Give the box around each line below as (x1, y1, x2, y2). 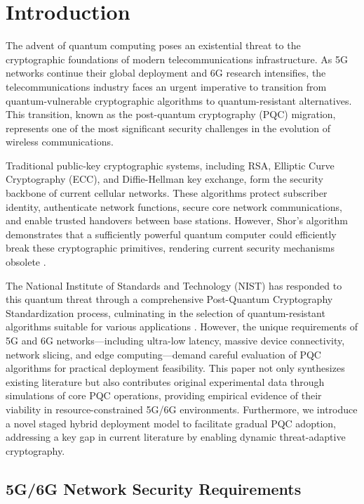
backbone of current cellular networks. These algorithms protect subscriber (6, 186, 328, 200)
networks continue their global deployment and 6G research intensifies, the (6, 65, 326, 80)
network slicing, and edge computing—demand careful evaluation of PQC (6, 347, 321, 361)
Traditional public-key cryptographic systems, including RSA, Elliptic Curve (6, 157, 335, 172)
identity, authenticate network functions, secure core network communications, (6, 199, 342, 214)
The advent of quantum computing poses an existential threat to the (6, 38, 301, 53)
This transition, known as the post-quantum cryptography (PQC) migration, (6, 107, 336, 122)
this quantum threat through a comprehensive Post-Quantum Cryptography (6, 292, 333, 306)
